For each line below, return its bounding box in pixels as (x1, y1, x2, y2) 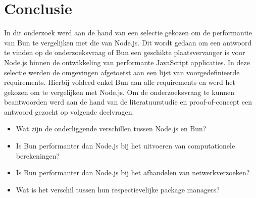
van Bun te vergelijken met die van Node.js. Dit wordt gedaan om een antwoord (4, 37, 252, 47)
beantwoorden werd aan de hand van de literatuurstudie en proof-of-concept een (4, 96, 252, 107)
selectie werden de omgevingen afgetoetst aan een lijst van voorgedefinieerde (4, 67, 240, 77)
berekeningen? (16, 150, 60, 161)
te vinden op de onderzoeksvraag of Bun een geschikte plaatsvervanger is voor (4, 47, 245, 58)
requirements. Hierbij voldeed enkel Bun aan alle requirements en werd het (4, 77, 235, 87)
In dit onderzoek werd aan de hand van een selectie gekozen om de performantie (4, 27, 252, 38)
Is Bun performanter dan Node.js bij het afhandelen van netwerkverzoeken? (16, 167, 250, 178)
